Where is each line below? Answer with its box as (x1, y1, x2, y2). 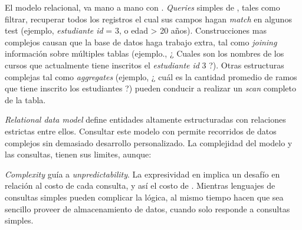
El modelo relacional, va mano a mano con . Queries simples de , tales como (5, 1, 280, 13)
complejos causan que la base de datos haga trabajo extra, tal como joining (5, 35, 277, 48)
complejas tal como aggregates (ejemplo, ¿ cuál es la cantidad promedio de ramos (5, 70, 297, 83)
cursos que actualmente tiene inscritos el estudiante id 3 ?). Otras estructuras (5, 58, 284, 71)
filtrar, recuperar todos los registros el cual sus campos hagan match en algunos (5, 12, 292, 25)
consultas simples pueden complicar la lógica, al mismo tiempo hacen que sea (5, 190, 284, 203)
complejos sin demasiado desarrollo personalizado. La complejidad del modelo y (5, 136, 293, 149)
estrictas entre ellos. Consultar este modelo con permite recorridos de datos (5, 124, 277, 137)
